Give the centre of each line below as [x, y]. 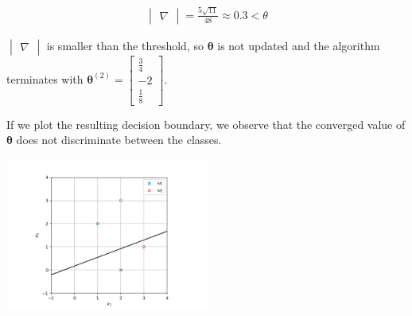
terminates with [45, 78]
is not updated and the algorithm [299, 45]
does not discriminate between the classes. [119, 140]
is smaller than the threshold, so [125, 45]
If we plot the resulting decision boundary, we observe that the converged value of [206, 124]
